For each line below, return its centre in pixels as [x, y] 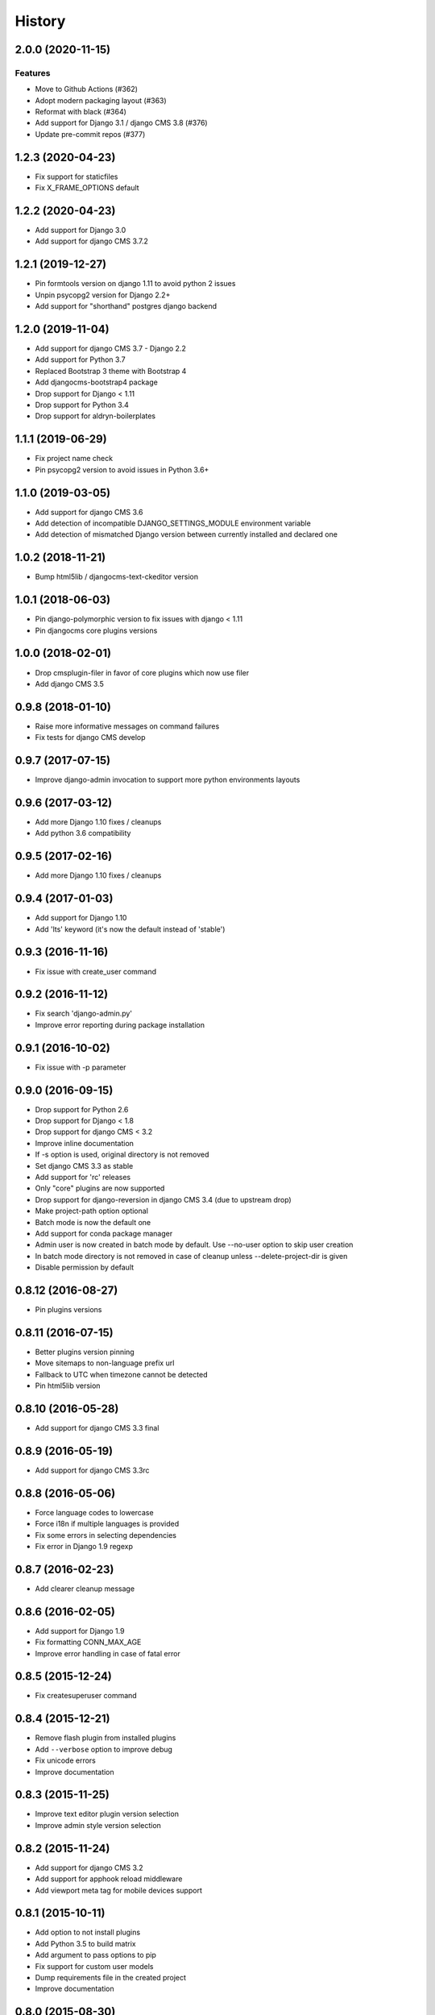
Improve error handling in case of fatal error [108, 1653]
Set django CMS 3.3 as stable [84, 1165]
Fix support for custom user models [94, 1966]
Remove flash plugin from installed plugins [106, 1738]
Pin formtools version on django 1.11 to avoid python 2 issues [135, 284]
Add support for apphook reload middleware [109, 1879]
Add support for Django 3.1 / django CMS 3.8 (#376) [122, 123]
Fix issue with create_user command [96, 971]
